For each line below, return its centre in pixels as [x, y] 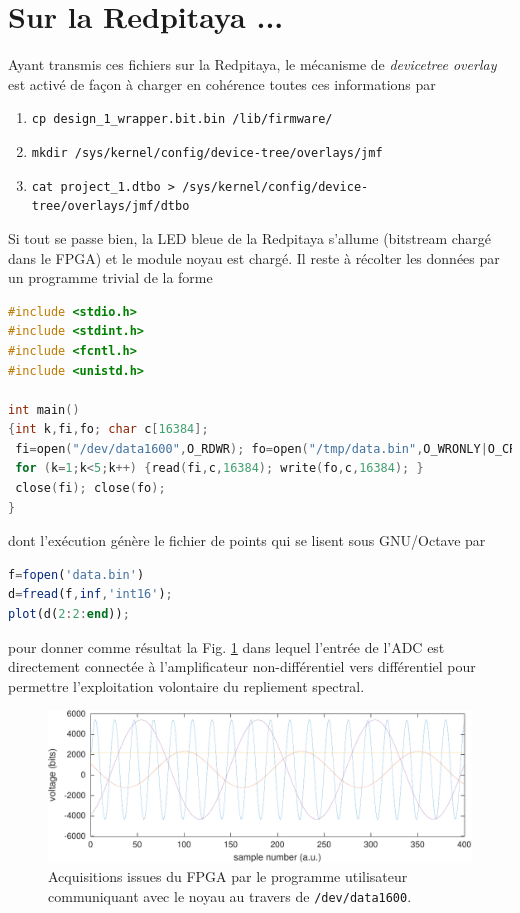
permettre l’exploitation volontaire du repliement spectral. [186, 685]
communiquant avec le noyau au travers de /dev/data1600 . [230, 895]
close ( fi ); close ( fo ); [90, 488]
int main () [44, 409]
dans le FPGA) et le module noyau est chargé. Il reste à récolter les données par [254, 257]
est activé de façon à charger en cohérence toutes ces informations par [222, 83]
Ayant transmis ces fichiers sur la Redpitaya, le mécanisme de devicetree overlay [252, 64]
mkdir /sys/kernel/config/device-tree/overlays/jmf [207, 152]
